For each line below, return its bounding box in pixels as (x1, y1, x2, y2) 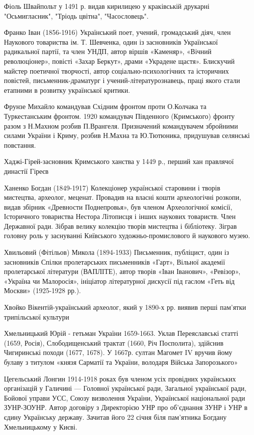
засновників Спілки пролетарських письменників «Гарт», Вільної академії (4, 256, 225, 267)
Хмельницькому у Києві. (4, 421, 77, 432)
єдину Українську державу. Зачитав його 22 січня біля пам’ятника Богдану (4, 411, 227, 422)
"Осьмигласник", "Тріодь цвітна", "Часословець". (4, 10, 149, 21)
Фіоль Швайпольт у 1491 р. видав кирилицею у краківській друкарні (4, 1, 210, 11)
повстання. (4, 139, 36, 150)
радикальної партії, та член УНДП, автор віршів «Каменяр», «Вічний (4, 46, 212, 56)
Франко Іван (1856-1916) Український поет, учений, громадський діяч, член (4, 27, 231, 37)
